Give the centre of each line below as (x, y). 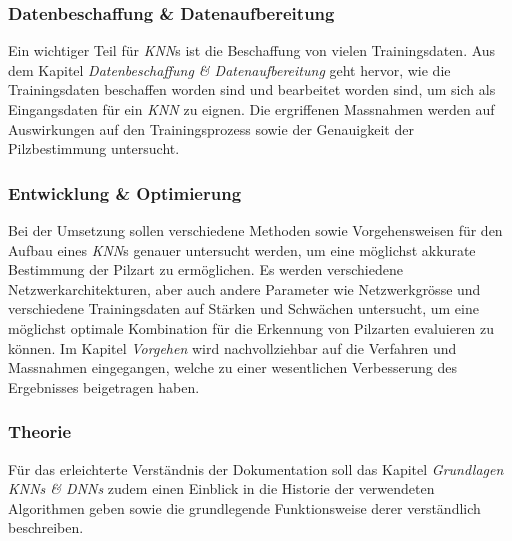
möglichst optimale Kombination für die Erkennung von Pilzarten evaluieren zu (251, 327)
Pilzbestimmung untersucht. (94, 148)
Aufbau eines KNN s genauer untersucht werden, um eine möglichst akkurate (242, 249)
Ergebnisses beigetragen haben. (104, 386)
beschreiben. (46, 527)
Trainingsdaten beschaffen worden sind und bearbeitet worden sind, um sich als (252, 89)
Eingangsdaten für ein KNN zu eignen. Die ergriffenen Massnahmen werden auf (251, 109)
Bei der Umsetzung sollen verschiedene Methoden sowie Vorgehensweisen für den (255, 230)
